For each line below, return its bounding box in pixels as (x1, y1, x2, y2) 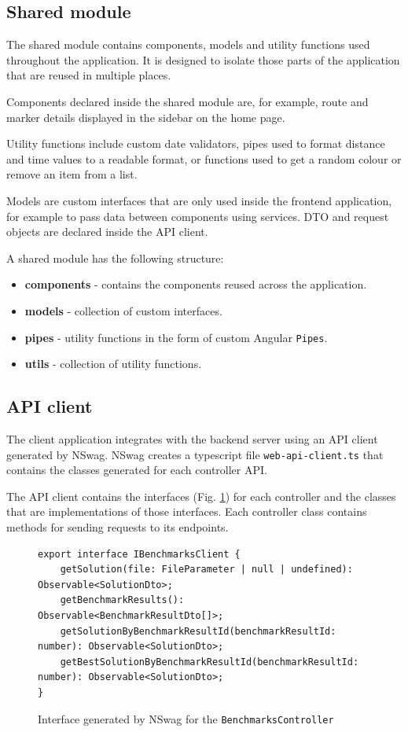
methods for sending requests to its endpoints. (6, 519, 229, 535)
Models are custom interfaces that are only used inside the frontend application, (6, 192, 392, 208)
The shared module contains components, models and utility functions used (6, 36, 370, 53)
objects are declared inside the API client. (6, 223, 208, 240)
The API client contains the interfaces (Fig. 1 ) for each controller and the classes (6, 487, 396, 504)
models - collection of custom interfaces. (24, 302, 222, 318)
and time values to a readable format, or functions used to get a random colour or (6, 150, 402, 167)
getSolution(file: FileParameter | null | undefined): (60, 564, 353, 576)
